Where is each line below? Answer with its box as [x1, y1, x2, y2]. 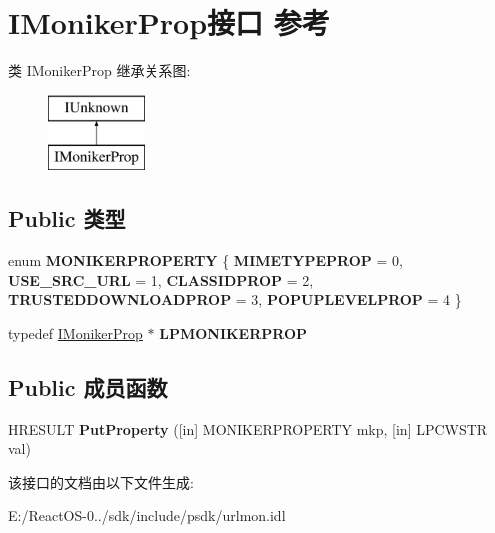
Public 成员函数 [8, 371, 168, 402]
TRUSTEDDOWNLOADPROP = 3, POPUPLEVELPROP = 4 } [8, 289, 462, 310]
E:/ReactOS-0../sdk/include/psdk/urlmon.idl [8, 505, 286, 526]
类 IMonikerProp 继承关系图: [8, 60, 191, 81]
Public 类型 [8, 203, 126, 234]
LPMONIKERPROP [159, 322, 308, 343]
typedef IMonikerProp [8, 322, 143, 343]
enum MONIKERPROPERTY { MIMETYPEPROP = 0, [8, 250, 403, 271]
